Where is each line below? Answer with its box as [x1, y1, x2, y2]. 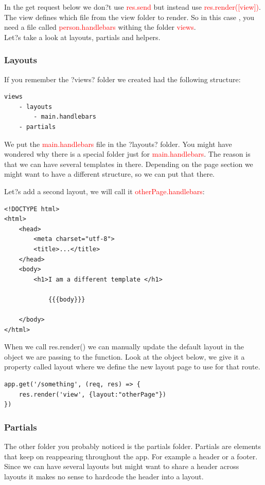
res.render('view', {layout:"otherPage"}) [19, 390, 166, 398]
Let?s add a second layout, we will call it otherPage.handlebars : [4, 185, 205, 196]
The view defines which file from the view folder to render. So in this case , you [4, 11, 255, 22]
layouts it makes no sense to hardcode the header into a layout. [4, 471, 204, 481]
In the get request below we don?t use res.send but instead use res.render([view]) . [4, 2, 261, 12]
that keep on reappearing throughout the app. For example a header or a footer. [4, 451, 258, 461]
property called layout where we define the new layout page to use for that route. [4, 361, 260, 372]
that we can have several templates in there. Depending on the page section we [4, 158, 253, 169]
